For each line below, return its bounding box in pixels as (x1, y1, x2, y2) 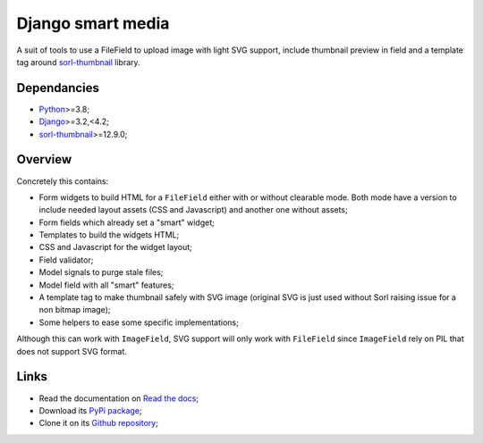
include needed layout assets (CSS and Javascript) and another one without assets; (38, 205, 348, 215)
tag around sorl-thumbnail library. (16, 56, 140, 67)
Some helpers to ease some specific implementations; (38, 317, 239, 328)
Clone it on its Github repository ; (38, 418, 158, 429)
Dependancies (16, 80, 100, 96)
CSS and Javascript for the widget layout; (38, 242, 192, 253)
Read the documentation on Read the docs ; (38, 393, 199, 404)
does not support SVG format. (16, 346, 127, 356)
